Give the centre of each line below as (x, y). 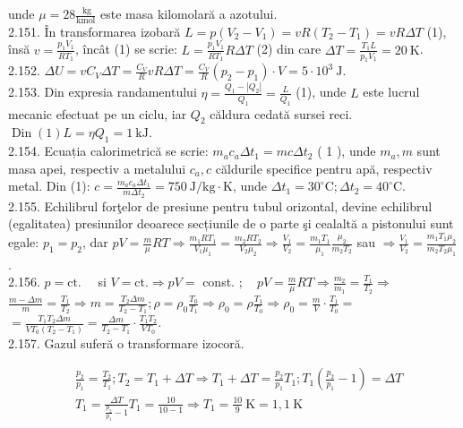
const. (219, 282)
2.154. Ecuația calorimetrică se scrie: (108, 151)
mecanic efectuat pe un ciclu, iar (98, 113)
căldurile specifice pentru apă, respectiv (324, 168)
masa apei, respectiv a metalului (97, 168)
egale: (24, 242)
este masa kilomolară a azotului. (189, 13)
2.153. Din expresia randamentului (103, 92)
